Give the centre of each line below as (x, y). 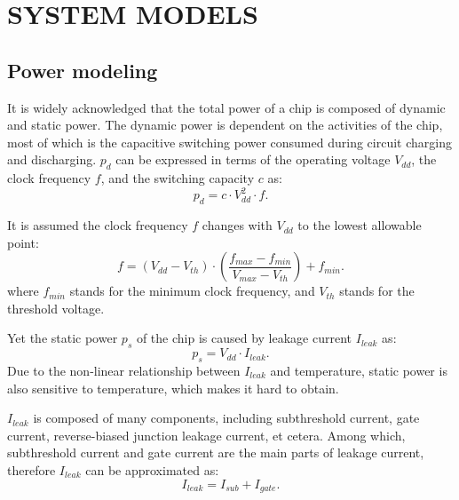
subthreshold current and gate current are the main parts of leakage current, (216, 452)
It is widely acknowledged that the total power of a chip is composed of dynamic (226, 107)
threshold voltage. (56, 308)
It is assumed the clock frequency (98, 225)
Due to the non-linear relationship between (124, 371)
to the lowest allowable (360, 225)
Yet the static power (63, 338)
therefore (32, 469)
